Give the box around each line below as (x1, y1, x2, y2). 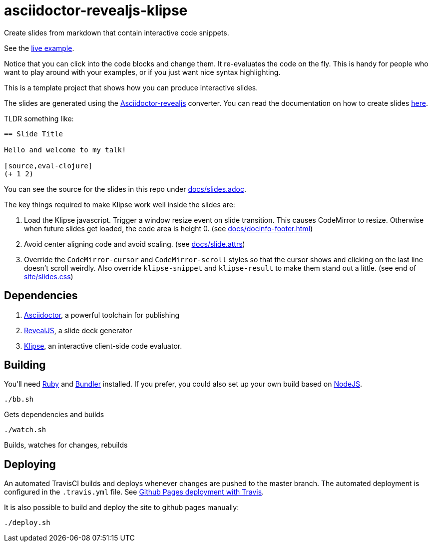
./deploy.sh (4, 519, 50, 527)
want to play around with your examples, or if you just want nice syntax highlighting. (4, 67, 281, 76)
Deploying (4, 458, 56, 471)
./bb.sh (4, 395, 34, 404)
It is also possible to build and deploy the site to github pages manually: (4, 503, 239, 512)
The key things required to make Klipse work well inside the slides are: (4, 200, 235, 209)
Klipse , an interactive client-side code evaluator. (24, 341, 182, 350)
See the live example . (4, 43, 74, 52)
